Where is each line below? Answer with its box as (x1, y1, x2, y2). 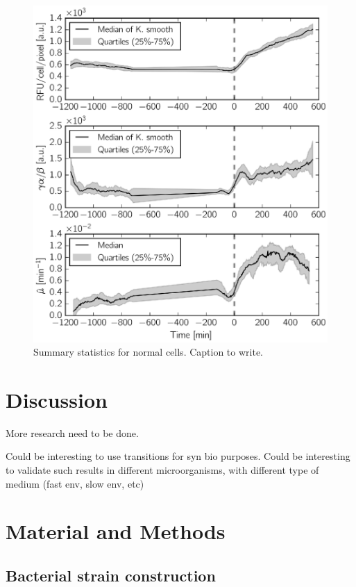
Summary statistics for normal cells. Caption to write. (33, 345, 264, 359)
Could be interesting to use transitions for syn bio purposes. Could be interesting (6, 449, 350, 463)
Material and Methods (6, 517, 226, 545)
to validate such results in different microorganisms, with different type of (6, 463, 319, 477)
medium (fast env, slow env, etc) (6, 476, 144, 490)
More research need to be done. (6, 425, 139, 440)
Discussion (6, 385, 108, 413)
